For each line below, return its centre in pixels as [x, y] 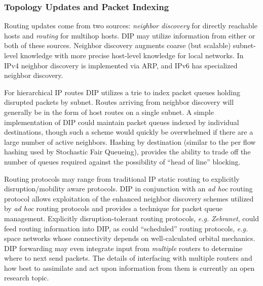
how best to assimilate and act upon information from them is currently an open [129, 268]
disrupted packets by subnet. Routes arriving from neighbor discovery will [119, 102]
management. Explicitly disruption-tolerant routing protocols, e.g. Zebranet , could [132, 218]
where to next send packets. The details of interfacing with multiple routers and [128, 258]
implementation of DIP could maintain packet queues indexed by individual [122, 122]
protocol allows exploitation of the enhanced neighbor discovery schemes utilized [129, 198]
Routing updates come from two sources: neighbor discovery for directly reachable [131, 26]
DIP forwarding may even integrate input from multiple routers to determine [123, 248]
